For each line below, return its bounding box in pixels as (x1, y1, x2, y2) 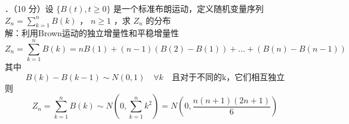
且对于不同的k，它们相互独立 (171, 73, 285, 82)
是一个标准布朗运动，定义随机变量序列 (113, 2, 264, 14)
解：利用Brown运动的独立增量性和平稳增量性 (5, 27, 179, 39)
